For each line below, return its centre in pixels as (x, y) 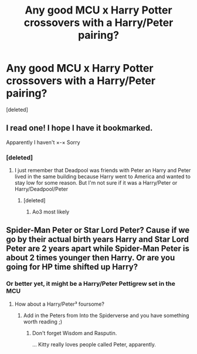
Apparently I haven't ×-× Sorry (43, 142)
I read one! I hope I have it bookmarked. (79, 128)
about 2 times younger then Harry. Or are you (91, 258)
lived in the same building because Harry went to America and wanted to (102, 176)
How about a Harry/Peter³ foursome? (59, 304)
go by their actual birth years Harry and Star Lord (98, 240)
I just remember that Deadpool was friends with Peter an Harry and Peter (103, 171)
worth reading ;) (43, 322)
